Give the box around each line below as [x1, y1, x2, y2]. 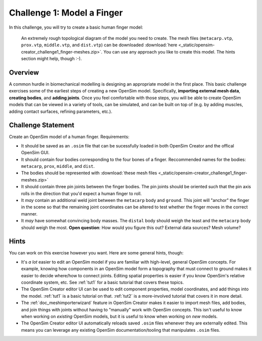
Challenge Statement [9, 121, 75, 129]
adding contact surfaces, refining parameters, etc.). [9, 108, 113, 114]
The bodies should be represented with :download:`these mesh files [21, 170, 157, 176]
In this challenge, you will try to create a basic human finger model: [9, 24, 143, 30]
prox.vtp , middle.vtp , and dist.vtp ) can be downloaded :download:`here [21, 42, 178, 48]
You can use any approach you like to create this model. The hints [103, 49, 235, 54]
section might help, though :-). [21, 56, 82, 62]
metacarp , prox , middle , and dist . [21, 163, 95, 169]
